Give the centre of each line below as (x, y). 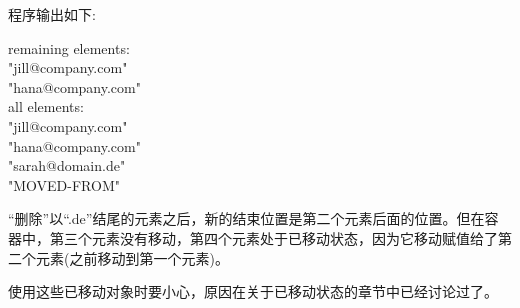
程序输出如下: (52, 14)
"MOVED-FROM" (64, 184)
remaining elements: (69, 47)
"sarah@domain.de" (67, 165)
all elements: (46, 106)
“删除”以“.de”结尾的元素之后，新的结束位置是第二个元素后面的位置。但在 (246, 218)
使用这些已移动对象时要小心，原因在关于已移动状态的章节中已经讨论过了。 (253, 291)
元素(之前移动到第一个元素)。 (132, 257)
